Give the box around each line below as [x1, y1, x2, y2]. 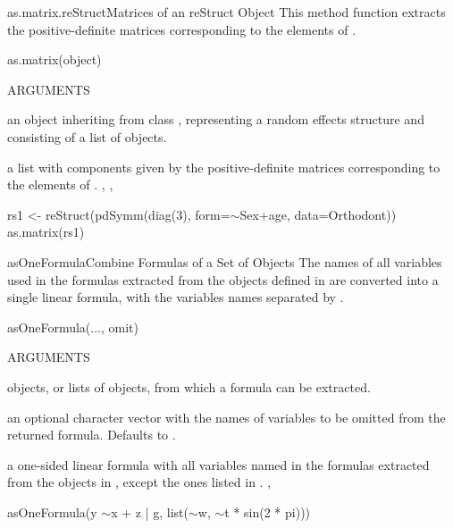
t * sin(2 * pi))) [224, 502, 311, 521]
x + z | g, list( [111, 502, 189, 521]
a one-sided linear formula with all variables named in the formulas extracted [7, 455, 430, 474]
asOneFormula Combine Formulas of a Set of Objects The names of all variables [7, 252, 442, 271]
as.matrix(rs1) [7, 222, 85, 241]
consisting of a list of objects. [7, 127, 167, 146]
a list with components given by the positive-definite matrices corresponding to [7, 157, 440, 176]
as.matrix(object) [7, 50, 102, 69]
